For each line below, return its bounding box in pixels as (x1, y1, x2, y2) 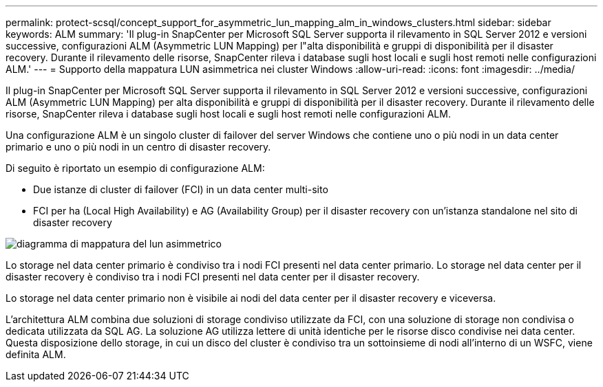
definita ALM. (6, 349, 66, 360)
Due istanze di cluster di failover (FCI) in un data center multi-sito (33, 184, 328, 195)
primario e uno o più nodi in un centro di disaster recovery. (6, 141, 271, 153)
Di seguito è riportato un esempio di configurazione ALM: (6, 162, 265, 174)
